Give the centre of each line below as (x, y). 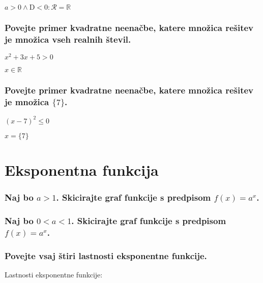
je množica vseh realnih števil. (68, 39)
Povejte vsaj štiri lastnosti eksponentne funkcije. (106, 255)
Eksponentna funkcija (82, 170)
